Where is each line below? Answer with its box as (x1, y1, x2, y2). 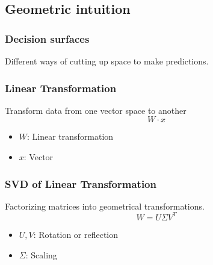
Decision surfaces (5, 31, 90, 46)
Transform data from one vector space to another (5, 104, 187, 116)
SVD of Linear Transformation (5, 176, 156, 191)
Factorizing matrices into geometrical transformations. (5, 199, 205, 212)
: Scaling (25, 248, 57, 261)
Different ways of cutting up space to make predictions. (5, 55, 209, 67)
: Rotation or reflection (33, 228, 119, 240)
